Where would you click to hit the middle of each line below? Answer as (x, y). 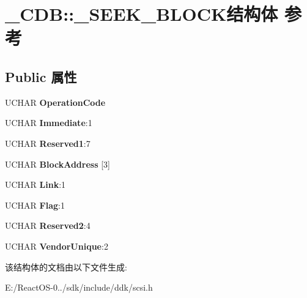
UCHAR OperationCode (55, 102)
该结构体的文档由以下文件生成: (66, 266)
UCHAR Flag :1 (35, 205)
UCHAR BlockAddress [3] (57, 164)
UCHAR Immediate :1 (49, 123)
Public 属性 (41, 76)
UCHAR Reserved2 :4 (48, 225)
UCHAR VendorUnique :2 (57, 246)
